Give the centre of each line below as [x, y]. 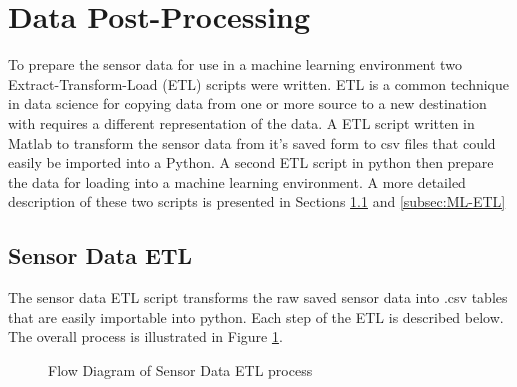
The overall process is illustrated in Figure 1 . [145, 336]
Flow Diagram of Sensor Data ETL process [180, 369]
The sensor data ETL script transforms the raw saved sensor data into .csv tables [258, 297]
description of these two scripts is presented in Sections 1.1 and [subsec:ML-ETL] [257, 201]
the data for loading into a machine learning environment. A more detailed [237, 181]
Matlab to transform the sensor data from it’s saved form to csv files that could [252, 142]
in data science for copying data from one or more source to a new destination [247, 103]
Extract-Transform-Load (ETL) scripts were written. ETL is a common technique [259, 83]
